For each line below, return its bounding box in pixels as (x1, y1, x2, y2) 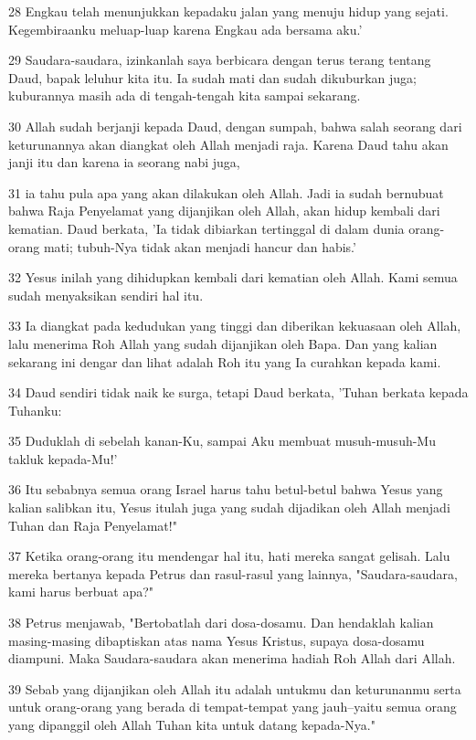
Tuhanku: (8, 400, 62, 419)
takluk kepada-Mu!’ (8, 449, 118, 468)
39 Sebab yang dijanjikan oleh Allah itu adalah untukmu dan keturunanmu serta (8, 679, 461, 698)
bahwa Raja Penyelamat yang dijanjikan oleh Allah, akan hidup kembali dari (8, 201, 440, 220)
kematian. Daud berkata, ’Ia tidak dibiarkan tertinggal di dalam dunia (8, 218, 405, 238)
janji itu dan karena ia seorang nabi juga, (8, 153, 240, 172)
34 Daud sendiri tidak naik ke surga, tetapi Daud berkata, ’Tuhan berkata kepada (8, 383, 469, 402)
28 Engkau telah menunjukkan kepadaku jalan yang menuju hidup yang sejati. (8, 2, 449, 20)
